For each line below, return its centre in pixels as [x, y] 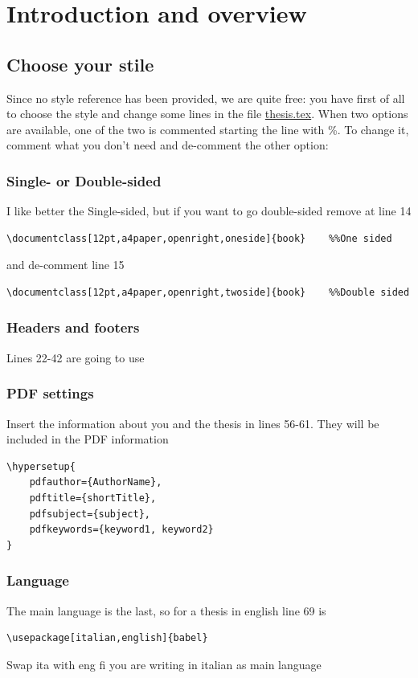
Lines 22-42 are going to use [76, 357]
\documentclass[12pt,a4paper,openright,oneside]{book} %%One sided [199, 238]
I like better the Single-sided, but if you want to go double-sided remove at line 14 [209, 211]
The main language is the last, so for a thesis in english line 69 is [166, 610]
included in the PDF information [88, 439]
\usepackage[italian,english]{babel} [107, 638]
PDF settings [50, 393]
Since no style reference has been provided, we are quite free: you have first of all [206, 98]
